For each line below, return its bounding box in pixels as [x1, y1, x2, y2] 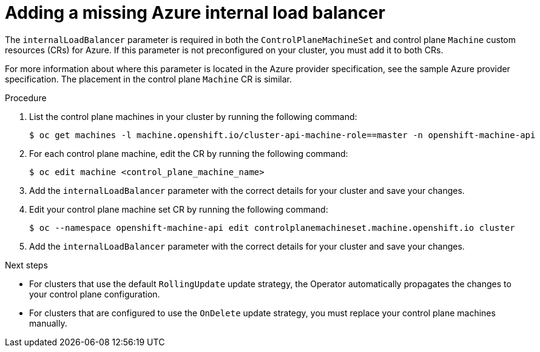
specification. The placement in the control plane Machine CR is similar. [5, 73, 292, 84]
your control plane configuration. [29, 288, 160, 299]
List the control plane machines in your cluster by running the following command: [29, 111, 357, 122]
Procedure [5, 92, 47, 103]
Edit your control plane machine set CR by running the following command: [29, 204, 328, 214]
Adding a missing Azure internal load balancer [5, 2, 385, 23]
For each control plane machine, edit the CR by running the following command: [29, 148, 348, 159]
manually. [29, 317, 67, 328]
